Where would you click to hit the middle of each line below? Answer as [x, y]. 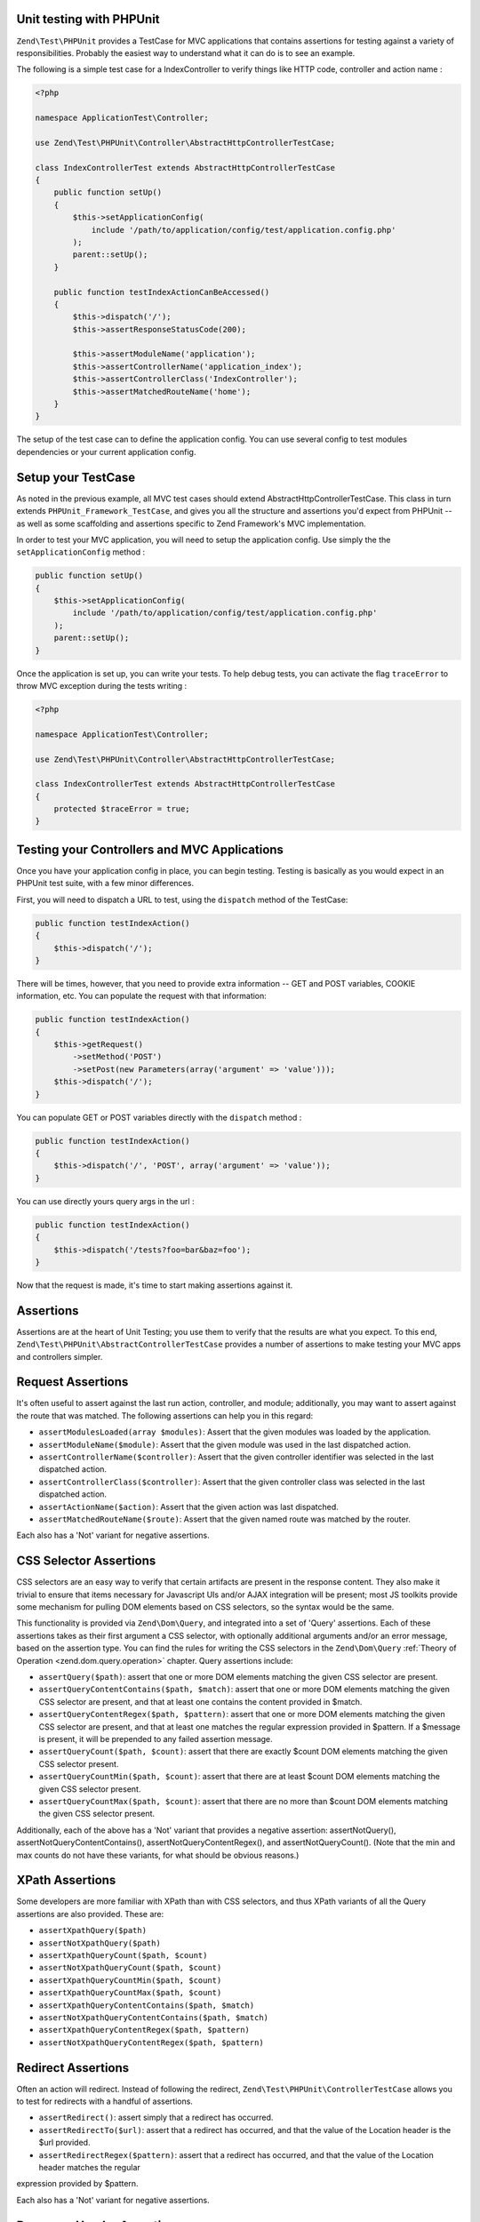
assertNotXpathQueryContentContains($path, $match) [154, 2017]
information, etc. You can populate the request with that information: [141, 996]
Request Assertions [72, 1382]
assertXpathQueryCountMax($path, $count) [130, 1993]
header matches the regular [90, 2167]
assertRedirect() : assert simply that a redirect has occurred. [156, 2118]
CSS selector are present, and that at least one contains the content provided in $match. [200, 1701]
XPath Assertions [66, 1880]
